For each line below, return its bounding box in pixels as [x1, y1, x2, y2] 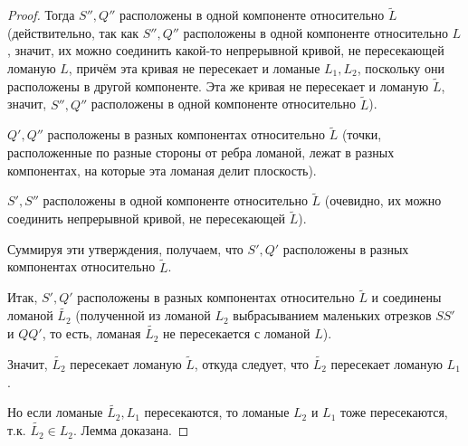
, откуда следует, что [194, 354, 310, 373]
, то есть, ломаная [42, 324, 141, 343]
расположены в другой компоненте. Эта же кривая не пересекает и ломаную [7, 76, 429, 95]
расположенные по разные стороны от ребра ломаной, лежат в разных [7, 143, 395, 162]
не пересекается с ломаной [163, 324, 310, 343]
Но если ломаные [7, 403, 103, 422]
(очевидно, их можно [324, 191, 442, 210]
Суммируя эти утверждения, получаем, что [7, 239, 244, 258]
